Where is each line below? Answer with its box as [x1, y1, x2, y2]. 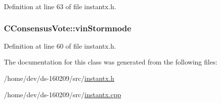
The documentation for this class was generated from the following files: [4, 57, 218, 67]
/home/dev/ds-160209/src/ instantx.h [4, 73, 114, 83]
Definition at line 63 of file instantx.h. [4, 1, 116, 11]
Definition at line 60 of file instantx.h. [4, 40, 116, 51]
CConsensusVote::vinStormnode [4, 22, 131, 34]
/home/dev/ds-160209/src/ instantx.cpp [4, 89, 121, 99]
